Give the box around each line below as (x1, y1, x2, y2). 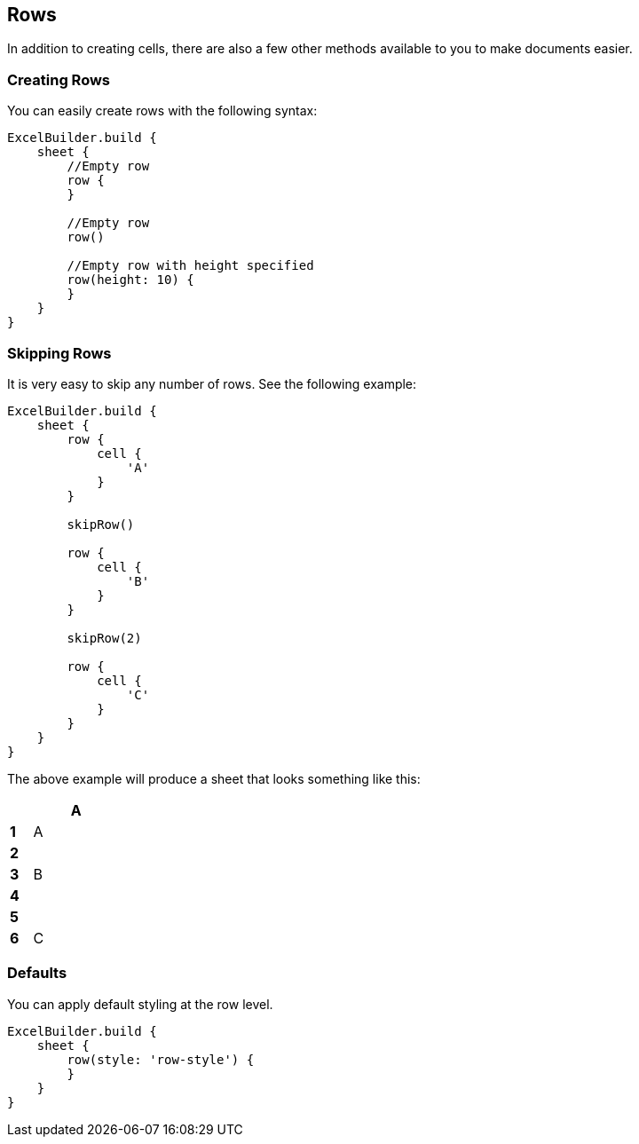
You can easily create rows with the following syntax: (7, 103, 318, 119)
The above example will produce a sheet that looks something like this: (7, 770, 421, 786)
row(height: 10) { (67, 272, 194, 288)
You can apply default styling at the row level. (7, 996, 273, 1012)
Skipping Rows (7, 343, 112, 362)
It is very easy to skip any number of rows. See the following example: (7, 375, 417, 391)
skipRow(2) (67, 630, 142, 645)
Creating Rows (7, 70, 111, 89)
